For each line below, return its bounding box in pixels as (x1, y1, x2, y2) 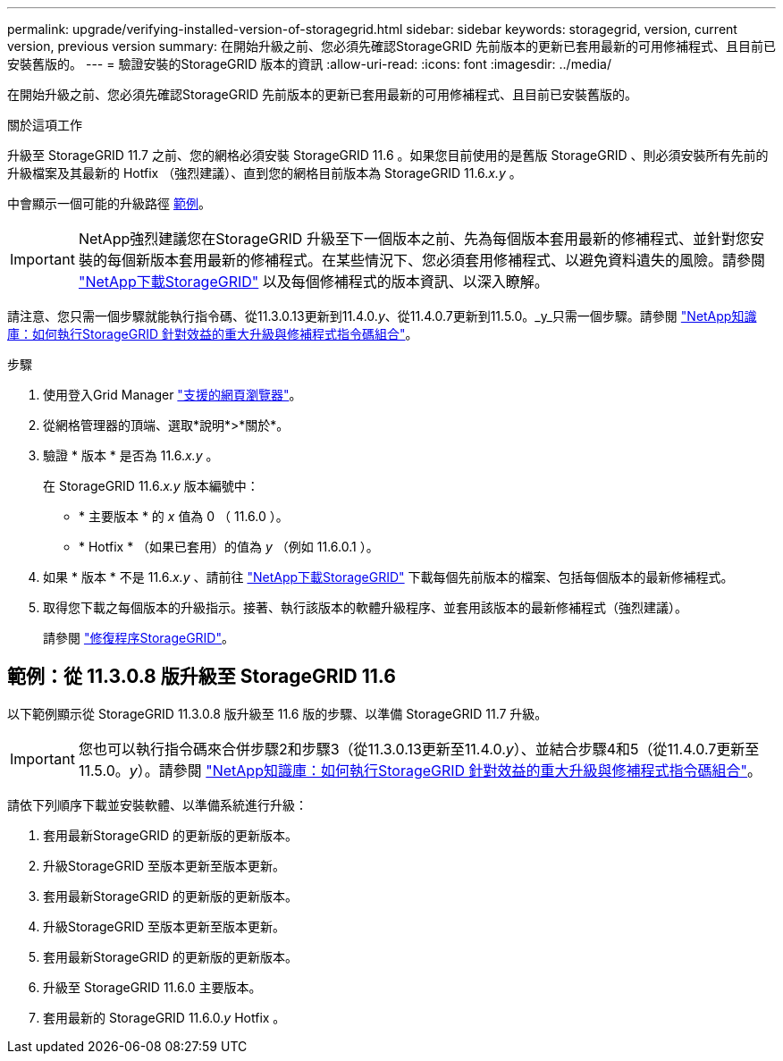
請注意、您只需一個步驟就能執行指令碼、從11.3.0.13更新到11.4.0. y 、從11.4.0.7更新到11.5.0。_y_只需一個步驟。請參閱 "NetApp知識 (7, 308, 757, 324)
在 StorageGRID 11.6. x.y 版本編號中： (43, 478, 259, 493)
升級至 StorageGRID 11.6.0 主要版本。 (43, 979, 262, 995)
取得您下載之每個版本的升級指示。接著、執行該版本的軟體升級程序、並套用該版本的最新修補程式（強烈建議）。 (43, 600, 687, 615)
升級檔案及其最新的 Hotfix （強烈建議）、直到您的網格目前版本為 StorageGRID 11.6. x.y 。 (7, 165, 522, 181)
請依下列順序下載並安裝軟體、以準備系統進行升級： (7, 796, 307, 813)
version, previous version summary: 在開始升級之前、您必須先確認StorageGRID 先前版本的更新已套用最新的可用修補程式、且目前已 (7, 38, 776, 54)
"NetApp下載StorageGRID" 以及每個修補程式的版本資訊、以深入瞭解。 (78, 273, 549, 291)
